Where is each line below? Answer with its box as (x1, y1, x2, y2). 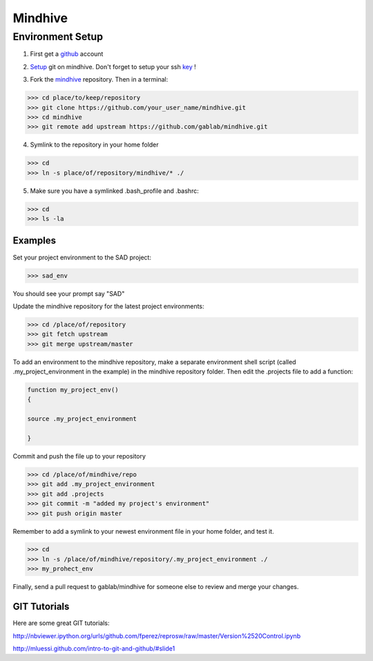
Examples (12, 235, 57, 247)
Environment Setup (12, 30, 104, 43)
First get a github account (30, 50, 104, 58)
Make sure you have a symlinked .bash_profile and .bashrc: (30, 187, 200, 195)
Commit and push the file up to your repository (12, 451, 146, 460)
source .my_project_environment (27, 415, 137, 423)
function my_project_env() (27, 386, 119, 394)
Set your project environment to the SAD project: (12, 253, 152, 261)
